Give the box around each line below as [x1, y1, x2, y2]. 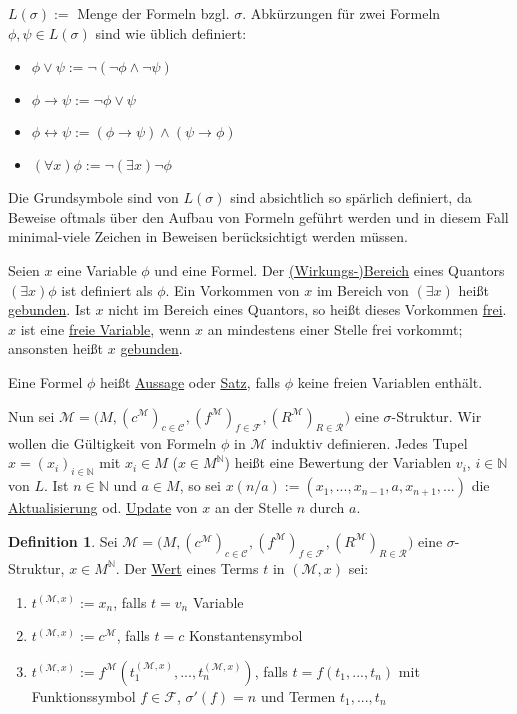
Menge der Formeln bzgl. [77, 3, 230, 23]
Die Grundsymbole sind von [8, 187, 179, 208]
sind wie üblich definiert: [95, 22, 247, 43]
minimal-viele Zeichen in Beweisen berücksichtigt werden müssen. [8, 226, 408, 247]
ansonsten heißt [8, 338, 104, 359]
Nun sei [8, 405, 55, 426]
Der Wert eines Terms [124, 557, 259, 578]
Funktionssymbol [31, 685, 136, 706]
